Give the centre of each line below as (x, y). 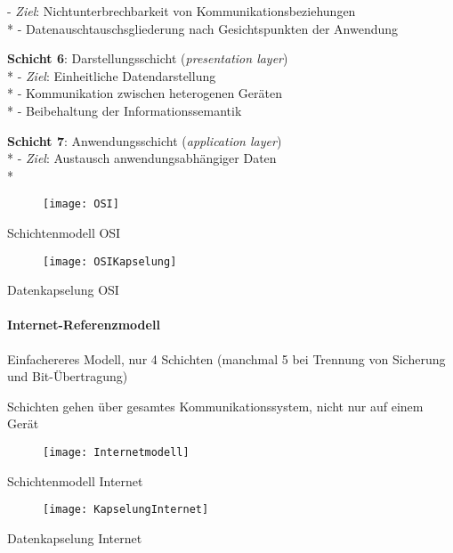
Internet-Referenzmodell (84, 325)
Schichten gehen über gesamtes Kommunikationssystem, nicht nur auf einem (215, 406)
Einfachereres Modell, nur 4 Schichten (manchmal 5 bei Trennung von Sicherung (226, 358)
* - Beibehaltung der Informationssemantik (125, 110)
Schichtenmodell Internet (75, 480)
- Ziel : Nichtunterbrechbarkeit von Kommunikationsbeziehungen (182, 11)
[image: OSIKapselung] (110, 261)
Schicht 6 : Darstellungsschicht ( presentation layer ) (148, 58)
